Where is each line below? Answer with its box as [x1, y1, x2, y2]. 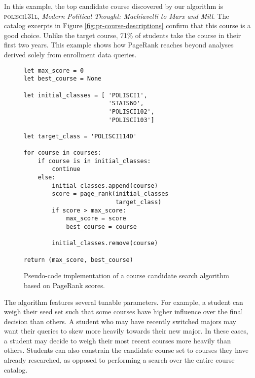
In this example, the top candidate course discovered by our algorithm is [4, 1, 223, 11]
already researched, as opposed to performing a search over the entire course [4, 355, 235, 365]
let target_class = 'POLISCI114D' [24, 132, 137, 140]
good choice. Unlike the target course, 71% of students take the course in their [4, 30, 241, 40]
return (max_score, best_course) [24, 256, 133, 263]
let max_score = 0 [24, 67, 84, 74]
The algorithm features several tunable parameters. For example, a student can [4, 296, 243, 307]
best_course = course [66, 223, 137, 231]
